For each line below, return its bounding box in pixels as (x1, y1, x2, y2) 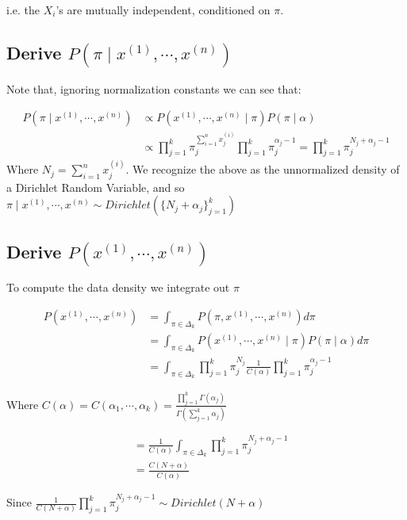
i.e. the (6, 2, 40, 17)
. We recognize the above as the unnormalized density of (125, 161, 400, 178)
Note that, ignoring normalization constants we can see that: (6, 80, 301, 97)
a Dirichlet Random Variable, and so (6, 178, 185, 195)
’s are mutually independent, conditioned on (56, 2, 271, 17)
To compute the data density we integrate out (6, 279, 230, 296)
